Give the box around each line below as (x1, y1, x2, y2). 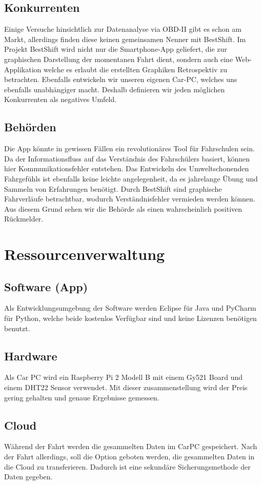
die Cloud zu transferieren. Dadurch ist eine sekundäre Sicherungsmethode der (4, 461, 251, 472)
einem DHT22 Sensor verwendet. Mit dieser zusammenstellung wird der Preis (4, 382, 248, 393)
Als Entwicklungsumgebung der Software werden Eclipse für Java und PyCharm (4, 302, 256, 313)
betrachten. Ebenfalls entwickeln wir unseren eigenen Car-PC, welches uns (4, 74, 237, 85)
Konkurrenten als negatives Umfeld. (4, 94, 117, 105)
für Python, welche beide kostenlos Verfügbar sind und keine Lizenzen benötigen (4, 313, 257, 324)
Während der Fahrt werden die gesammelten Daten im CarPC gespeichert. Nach (4, 441, 257, 452)
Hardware (4, 348, 57, 363)
